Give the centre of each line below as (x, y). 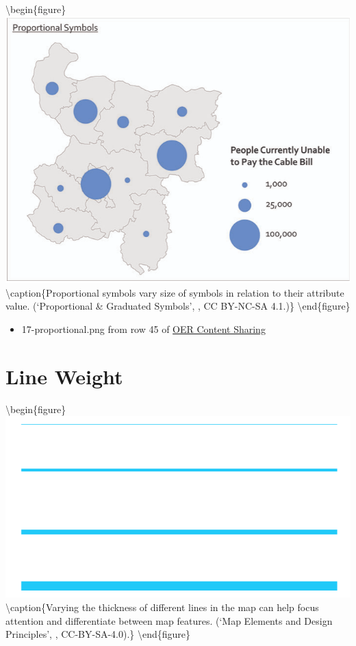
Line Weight (64, 376)
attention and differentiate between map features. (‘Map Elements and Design (169, 620)
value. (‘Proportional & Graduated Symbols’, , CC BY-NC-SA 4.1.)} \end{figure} (178, 306)
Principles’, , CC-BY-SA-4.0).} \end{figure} (98, 634)
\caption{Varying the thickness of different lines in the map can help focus (162, 607)
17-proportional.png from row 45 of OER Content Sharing (143, 328)
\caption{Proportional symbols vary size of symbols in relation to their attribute (175, 292)
